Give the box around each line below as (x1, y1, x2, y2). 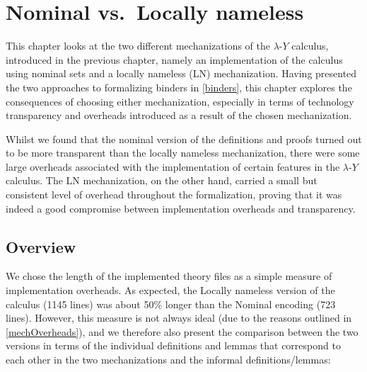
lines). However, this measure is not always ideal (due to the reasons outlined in (6, 310, 352, 325)
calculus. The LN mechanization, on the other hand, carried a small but (6, 173, 318, 188)
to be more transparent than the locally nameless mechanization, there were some (6, 145, 360, 160)
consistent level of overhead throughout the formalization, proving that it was (6, 187, 342, 202)
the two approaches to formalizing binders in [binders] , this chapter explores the (6, 79, 352, 94)
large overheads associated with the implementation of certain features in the (6, 159, 340, 174)
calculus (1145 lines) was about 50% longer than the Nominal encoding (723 (6, 296, 336, 311)
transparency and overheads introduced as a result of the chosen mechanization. (6, 108, 352, 123)
